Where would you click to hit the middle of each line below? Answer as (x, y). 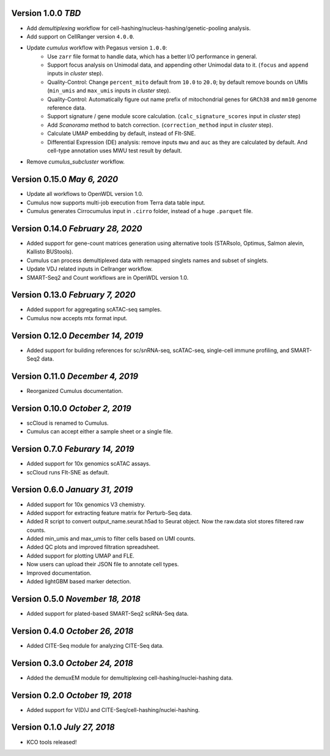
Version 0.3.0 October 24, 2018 (72, 663)
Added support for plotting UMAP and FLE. (80, 556)
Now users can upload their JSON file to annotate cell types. (103, 564)
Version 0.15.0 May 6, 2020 (65, 180)
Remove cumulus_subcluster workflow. (76, 162)
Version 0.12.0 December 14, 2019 (77, 336)
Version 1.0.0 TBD (46, 13)
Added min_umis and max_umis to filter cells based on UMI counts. (111, 539)
